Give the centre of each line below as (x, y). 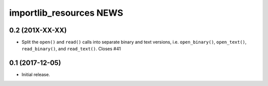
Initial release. (36, 75)
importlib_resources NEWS (66, 13)
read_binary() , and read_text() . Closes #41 (71, 49)
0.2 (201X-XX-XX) (38, 30)
